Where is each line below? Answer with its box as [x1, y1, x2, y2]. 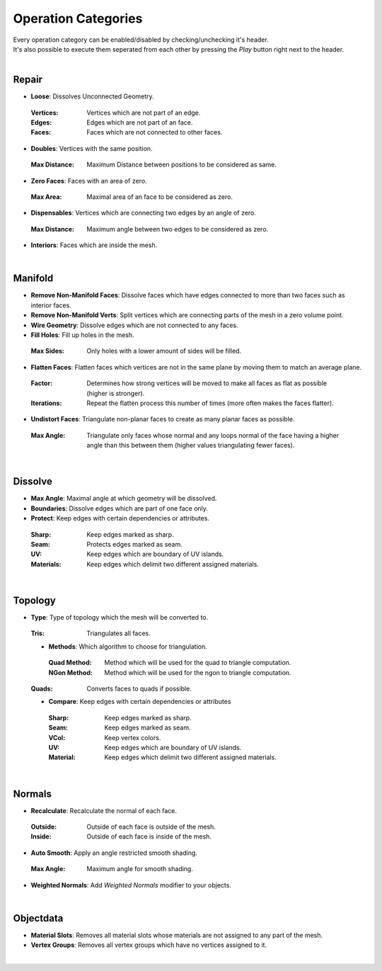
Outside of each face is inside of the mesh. [86, 832, 212, 841]
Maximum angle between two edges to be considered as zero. [86, 225, 269, 233]
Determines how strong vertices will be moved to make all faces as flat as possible [86, 379, 328, 387]
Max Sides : [30, 347, 65, 356]
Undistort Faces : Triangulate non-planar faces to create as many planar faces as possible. [30, 415, 295, 424]
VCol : [48, 733, 66, 742]
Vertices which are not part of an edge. [86, 108, 201, 117]
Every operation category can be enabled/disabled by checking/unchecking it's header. [13, 35, 269, 44]
